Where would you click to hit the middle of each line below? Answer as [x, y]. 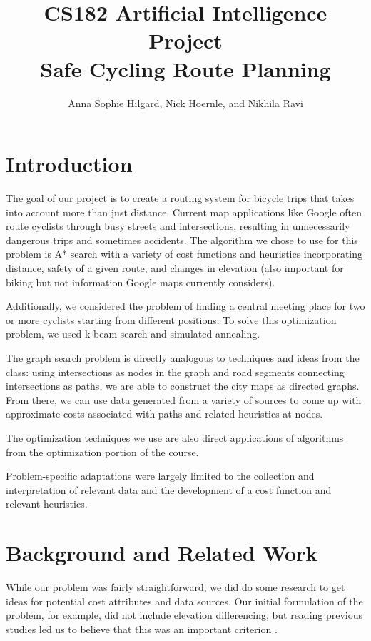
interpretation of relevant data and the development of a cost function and [169, 489]
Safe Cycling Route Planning [185, 68]
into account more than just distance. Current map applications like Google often [184, 212]
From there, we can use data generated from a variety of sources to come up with [184, 399]
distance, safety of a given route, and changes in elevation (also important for [175, 268]
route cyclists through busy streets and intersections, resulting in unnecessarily [178, 226]
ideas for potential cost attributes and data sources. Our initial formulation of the [184, 601]
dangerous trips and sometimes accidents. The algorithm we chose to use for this [182, 239]
